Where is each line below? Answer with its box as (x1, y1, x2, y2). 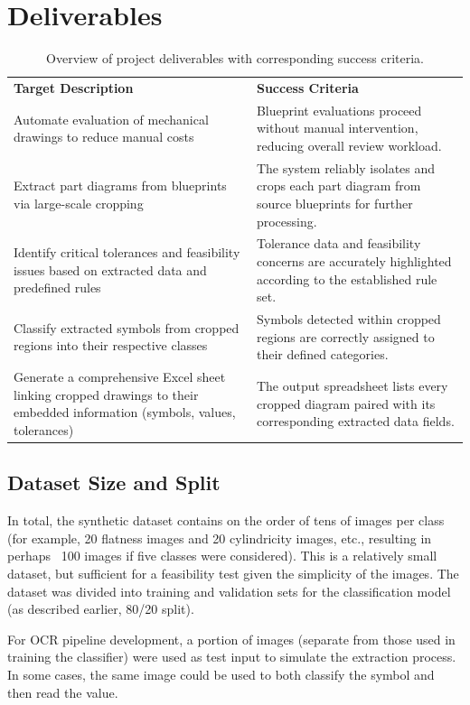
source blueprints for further (256, 194, 413, 213)
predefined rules (14, 278, 101, 297)
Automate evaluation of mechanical (14, 109, 209, 128)
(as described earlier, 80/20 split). (7, 599, 194, 618)
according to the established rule (256, 269, 437, 288)
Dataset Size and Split (7, 468, 221, 496)
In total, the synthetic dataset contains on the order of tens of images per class (7, 511, 445, 530)
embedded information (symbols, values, (14, 403, 236, 422)
